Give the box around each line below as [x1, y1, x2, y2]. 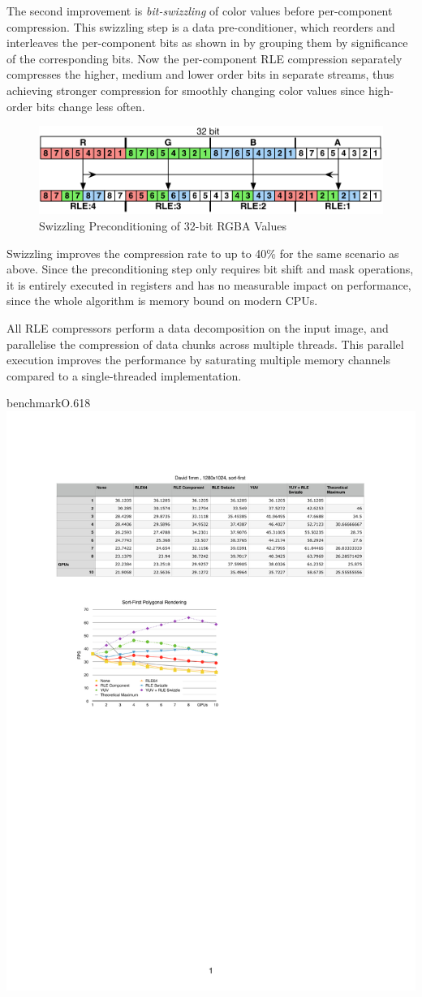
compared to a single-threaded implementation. [6, 367, 242, 384]
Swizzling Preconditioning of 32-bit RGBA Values [39, 217, 286, 234]
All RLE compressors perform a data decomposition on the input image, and [6, 319, 389, 336]
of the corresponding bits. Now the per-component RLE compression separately [6, 49, 403, 67]
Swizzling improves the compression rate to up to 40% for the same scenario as [6, 244, 399, 261]
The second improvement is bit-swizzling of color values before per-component [6, 2, 393, 19]
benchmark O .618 [6, 394, 91, 411]
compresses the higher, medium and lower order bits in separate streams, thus [6, 66, 394, 83]
